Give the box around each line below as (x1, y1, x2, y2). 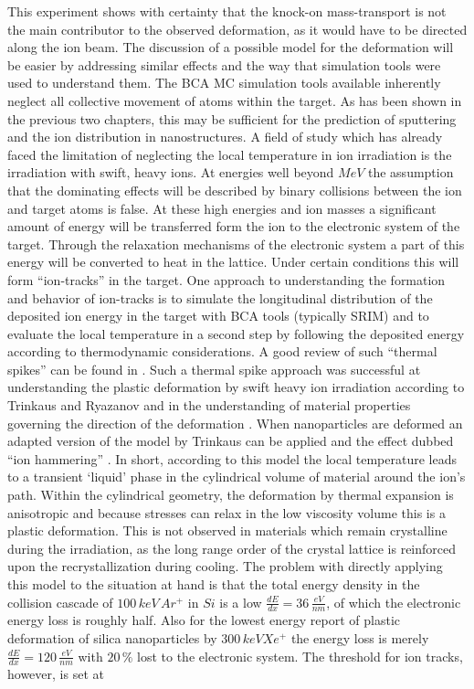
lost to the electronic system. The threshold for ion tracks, (137, 646, 463, 665)
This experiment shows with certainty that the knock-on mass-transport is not (7, 2, 447, 20)
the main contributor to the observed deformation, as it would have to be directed (7, 19, 468, 38)
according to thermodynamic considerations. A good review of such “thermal (7, 342, 437, 361)
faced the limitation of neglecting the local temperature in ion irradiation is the (7, 144, 452, 164)
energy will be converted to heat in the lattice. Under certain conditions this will (7, 252, 459, 271)
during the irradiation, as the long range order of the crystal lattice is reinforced (7, 538, 457, 557)
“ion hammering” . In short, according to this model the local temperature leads (7, 449, 457, 468)
